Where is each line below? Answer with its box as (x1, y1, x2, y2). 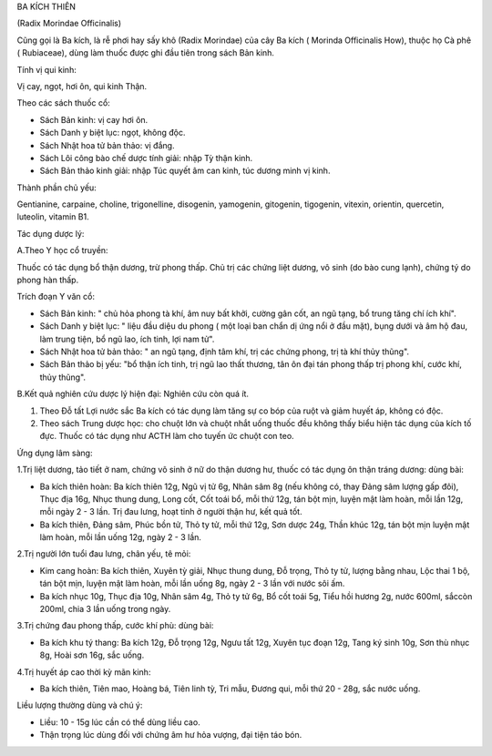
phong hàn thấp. (16, 274, 79, 286)
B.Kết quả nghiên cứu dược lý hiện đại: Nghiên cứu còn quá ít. (16, 388, 250, 400)
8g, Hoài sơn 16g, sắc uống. (39, 649, 145, 660)
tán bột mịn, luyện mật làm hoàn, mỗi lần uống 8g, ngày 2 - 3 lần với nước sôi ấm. (39, 578, 345, 589)
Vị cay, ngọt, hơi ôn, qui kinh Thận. (16, 80, 148, 91)
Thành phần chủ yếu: (16, 182, 97, 193)
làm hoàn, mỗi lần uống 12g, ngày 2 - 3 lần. (39, 532, 202, 543)
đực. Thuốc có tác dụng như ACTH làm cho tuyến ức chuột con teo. (39, 431, 295, 442)
